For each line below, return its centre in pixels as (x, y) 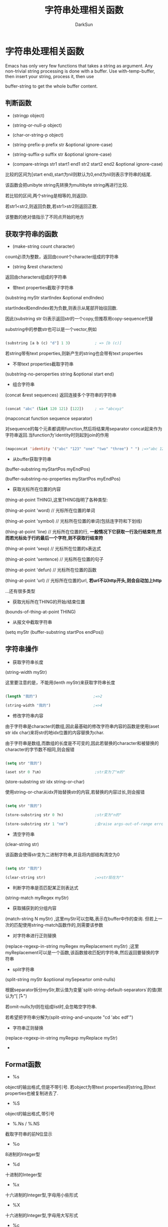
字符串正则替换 (28, 1028)
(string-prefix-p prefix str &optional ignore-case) (62, 144)
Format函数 (23, 1065)
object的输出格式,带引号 (30, 1114)
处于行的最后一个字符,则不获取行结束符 (63, 538)
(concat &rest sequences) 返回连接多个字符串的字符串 (61, 395)
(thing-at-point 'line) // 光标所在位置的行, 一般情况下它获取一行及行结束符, (81, 532)
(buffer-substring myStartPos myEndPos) (48, 469)
